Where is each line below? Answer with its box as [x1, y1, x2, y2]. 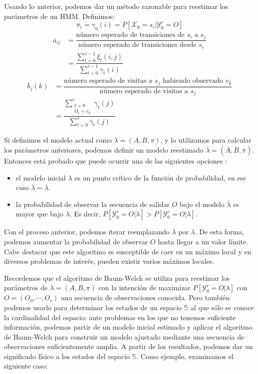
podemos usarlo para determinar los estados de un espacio [4, 302, 182, 312]
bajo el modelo [179, 198, 225, 209]
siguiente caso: [4, 361, 48, 371]
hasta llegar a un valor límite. [158, 236, 249, 246]
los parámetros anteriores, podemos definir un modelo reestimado [4, 144, 204, 155]
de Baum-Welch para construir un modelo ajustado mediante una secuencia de [4, 331, 245, 342]
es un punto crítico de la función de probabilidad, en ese [74, 172, 247, 183]
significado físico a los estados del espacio [4, 351, 130, 361]
